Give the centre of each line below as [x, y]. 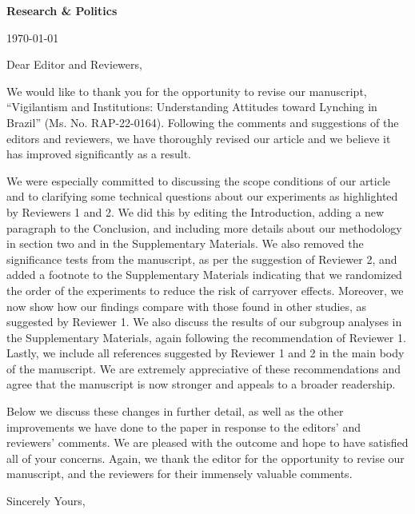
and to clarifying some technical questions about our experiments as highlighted [202, 196]
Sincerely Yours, [46, 501]
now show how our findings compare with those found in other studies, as [187, 306]
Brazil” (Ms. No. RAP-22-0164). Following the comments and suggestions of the [203, 122]
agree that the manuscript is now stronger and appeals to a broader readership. [201, 384]
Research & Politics [62, 10]
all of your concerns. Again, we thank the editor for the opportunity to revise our [206, 458]
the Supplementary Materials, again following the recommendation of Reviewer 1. [206, 337]
